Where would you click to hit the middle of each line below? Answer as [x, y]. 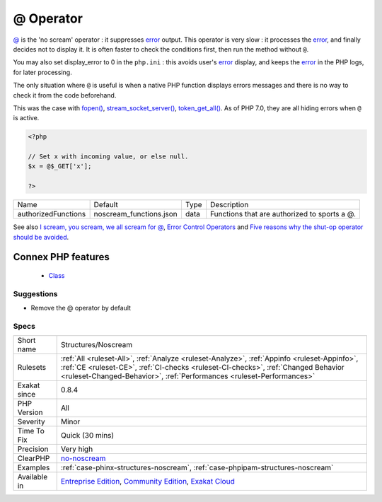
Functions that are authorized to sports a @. [283, 214]
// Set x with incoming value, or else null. [108, 157]
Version [30, 412]
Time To [31, 431]
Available [33, 477]
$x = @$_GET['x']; [60, 167]
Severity [31, 422]
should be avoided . [41, 237]
